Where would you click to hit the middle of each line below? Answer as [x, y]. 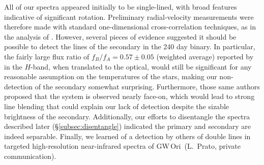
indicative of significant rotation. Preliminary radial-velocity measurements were [129, 16]
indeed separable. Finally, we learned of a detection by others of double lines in [127, 136]
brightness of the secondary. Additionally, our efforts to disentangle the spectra [127, 116]
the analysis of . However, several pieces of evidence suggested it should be [120, 36]
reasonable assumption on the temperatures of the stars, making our [111, 76]
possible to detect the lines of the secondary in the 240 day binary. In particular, [130, 46]
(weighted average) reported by [205, 56]
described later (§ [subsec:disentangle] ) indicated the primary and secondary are [128, 126]
